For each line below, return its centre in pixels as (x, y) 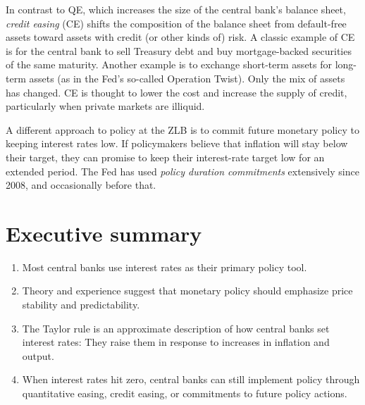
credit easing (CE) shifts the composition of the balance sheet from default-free (176, 23)
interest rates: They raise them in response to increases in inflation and (176, 342)
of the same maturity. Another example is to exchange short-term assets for (169, 64)
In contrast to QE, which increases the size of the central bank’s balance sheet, (176, 9)
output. (38, 355)
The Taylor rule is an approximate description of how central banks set (176, 328)
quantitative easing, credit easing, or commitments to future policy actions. (185, 393)
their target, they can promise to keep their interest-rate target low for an (165, 157)
